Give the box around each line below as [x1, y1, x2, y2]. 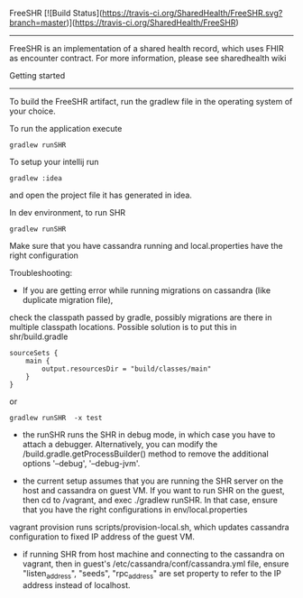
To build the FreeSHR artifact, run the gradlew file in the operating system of [9, 97, 293, 106]
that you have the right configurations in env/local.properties [22, 504, 248, 515]
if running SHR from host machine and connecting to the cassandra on [22, 549, 285, 559]
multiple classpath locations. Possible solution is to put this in [9, 322, 237, 332]
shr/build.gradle [9, 331, 69, 342]
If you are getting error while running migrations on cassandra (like [22, 285, 271, 296]
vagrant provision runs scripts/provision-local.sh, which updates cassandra [9, 522, 290, 532]
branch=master [9, 17, 67, 28]
